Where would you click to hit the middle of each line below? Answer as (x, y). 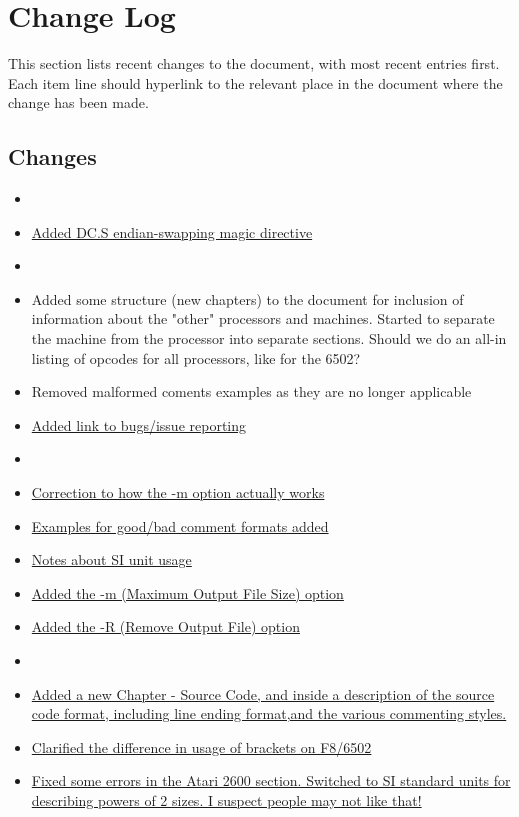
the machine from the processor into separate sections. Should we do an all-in (269, 338)
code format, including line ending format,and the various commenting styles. (269, 713)
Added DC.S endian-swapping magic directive (172, 231)
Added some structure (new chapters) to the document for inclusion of (247, 298)
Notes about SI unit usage (111, 559)
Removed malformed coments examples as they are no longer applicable (251, 391)
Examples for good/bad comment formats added (180, 525)
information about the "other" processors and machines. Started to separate (263, 318)
